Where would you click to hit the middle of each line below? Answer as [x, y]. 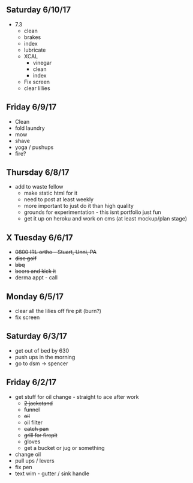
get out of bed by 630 [42, 350]
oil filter [33, 422]
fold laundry [30, 128]
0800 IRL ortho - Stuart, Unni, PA [56, 252]
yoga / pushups [34, 147]
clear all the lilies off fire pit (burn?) [58, 311]
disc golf [26, 258]
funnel [32, 409]
